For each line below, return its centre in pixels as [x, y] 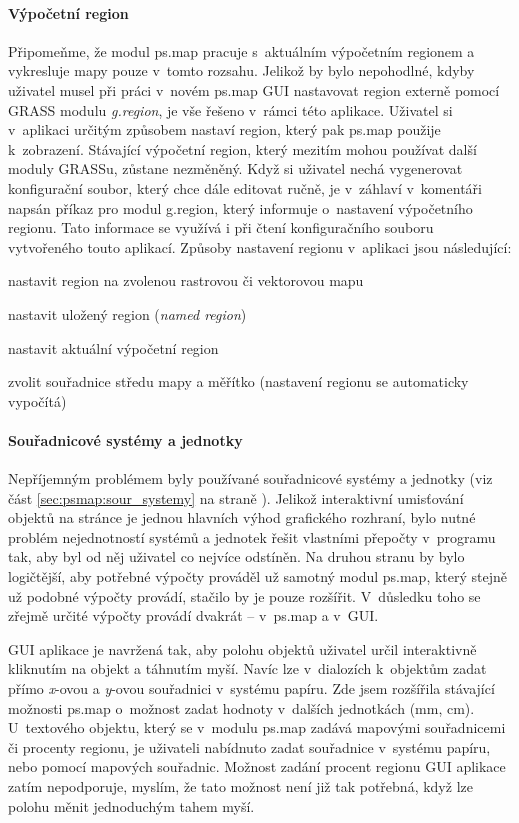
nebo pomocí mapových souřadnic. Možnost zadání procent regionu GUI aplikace [257, 766]
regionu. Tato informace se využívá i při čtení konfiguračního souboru [221, 227]
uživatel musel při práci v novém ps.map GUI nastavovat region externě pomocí [254, 89]
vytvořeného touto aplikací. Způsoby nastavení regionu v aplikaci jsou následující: [260, 246]
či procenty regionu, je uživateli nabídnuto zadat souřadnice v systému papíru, [249, 746]
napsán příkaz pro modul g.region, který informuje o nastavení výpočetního [240, 207]
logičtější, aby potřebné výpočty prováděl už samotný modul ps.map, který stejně [257, 576]
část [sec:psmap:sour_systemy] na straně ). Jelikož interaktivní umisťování [236, 497]
